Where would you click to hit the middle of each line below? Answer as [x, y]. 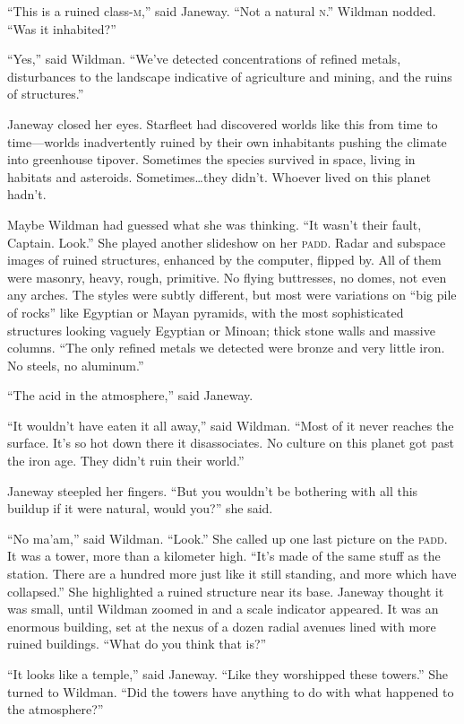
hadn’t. [27, 194]
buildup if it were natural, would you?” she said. [140, 508]
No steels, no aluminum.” [76, 365]
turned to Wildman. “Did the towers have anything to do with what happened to [231, 691]
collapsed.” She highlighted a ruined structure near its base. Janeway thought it [226, 591]
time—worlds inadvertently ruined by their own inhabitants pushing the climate [227, 141]
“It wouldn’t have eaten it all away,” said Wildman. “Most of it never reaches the [231, 425]
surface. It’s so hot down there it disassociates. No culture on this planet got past [231, 443]
